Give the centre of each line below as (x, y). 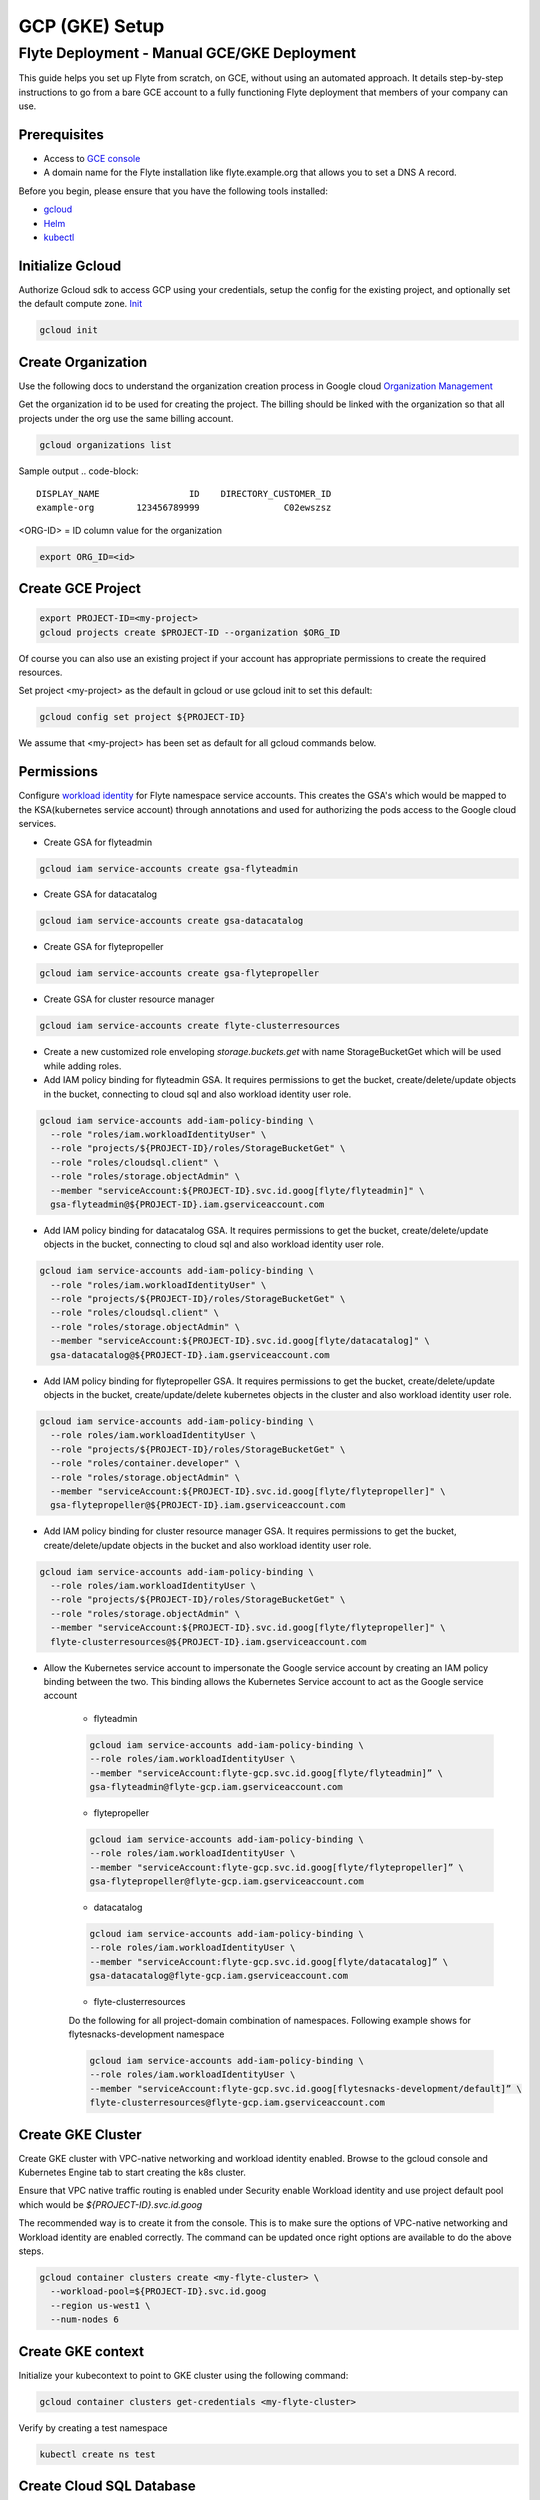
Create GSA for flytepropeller (103, 947)
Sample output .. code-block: (78, 471)
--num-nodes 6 (85, 2319)
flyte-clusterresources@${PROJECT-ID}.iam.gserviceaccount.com (208, 1641)
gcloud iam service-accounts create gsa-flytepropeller (179, 973)
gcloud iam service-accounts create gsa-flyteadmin (169, 868)
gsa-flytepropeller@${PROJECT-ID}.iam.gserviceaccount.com (198, 1505)
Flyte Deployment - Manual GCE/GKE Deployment (187, 53)
